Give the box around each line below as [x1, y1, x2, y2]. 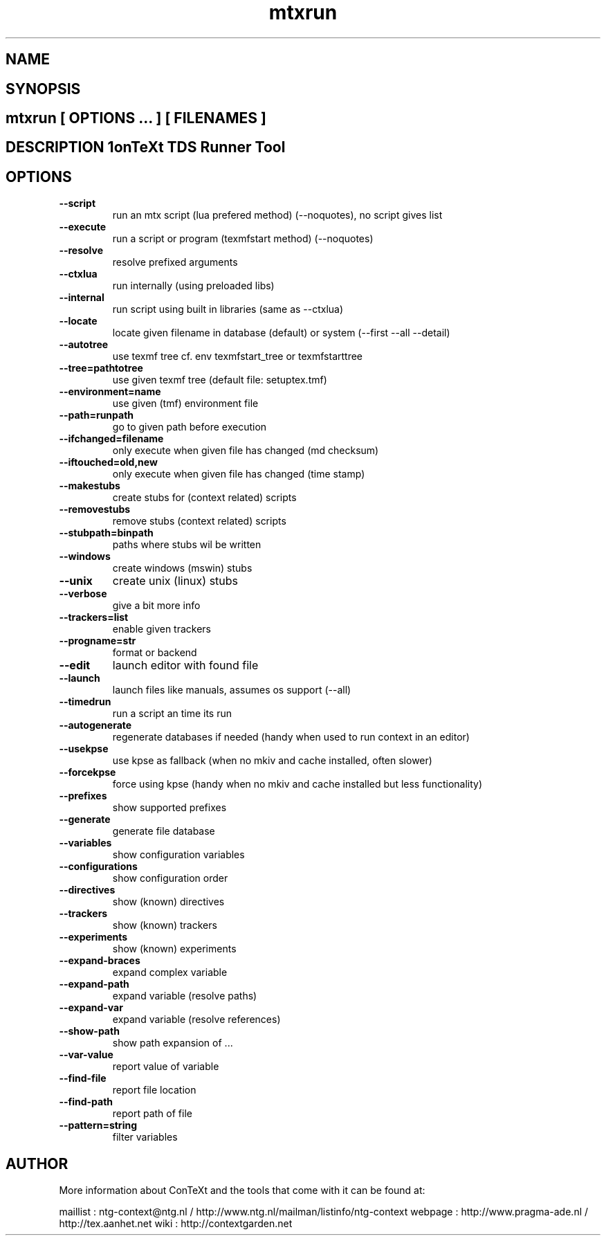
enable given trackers [112, 623, 211, 635]
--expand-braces [59, 954, 140, 967]
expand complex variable [112, 966, 228, 979]
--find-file [59, 1072, 107, 1085]
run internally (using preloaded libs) [112, 280, 275, 292]
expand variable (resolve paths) [112, 990, 257, 1002]
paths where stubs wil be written [112, 538, 261, 551]
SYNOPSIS [6, 80, 81, 98]
